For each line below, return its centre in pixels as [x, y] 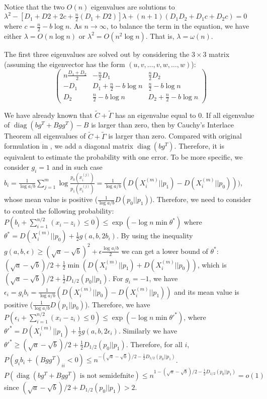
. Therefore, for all [154, 344]
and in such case [77, 167]
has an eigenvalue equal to [155, 115]
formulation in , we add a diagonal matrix [69, 146]
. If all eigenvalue [228, 115]
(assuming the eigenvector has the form [65, 64]
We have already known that [48, 115]
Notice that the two [34, 7]
